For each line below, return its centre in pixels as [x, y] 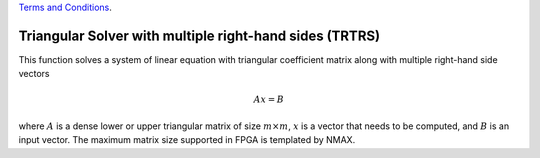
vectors [34, 74]
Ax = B [269, 99]
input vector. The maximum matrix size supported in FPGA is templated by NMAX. [187, 140]
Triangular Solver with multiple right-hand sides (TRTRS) [199, 35]
